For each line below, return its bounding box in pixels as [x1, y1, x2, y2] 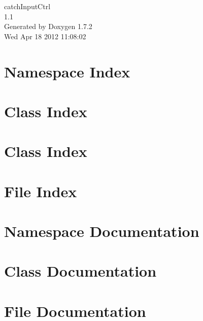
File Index [4, 180, 77, 201]
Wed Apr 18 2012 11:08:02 [4, 31, 86, 41]
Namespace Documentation [4, 221, 199, 242]
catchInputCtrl [4, 1, 51, 11]
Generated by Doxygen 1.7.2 [4, 21, 92, 32]
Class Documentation [4, 260, 157, 281]
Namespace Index [4, 61, 130, 82]
